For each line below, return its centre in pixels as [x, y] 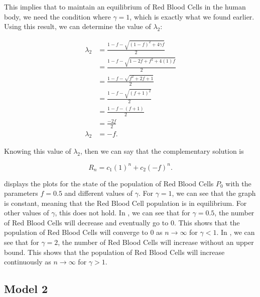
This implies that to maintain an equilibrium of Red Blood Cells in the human [125, 7]
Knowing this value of [38, 151]
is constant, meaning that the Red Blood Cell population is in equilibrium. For [125, 203]
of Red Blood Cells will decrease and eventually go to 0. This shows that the [122, 222]
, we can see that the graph [214, 193]
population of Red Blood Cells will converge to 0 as [83, 232]
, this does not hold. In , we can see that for [122, 213]
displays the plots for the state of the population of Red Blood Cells [109, 183]
